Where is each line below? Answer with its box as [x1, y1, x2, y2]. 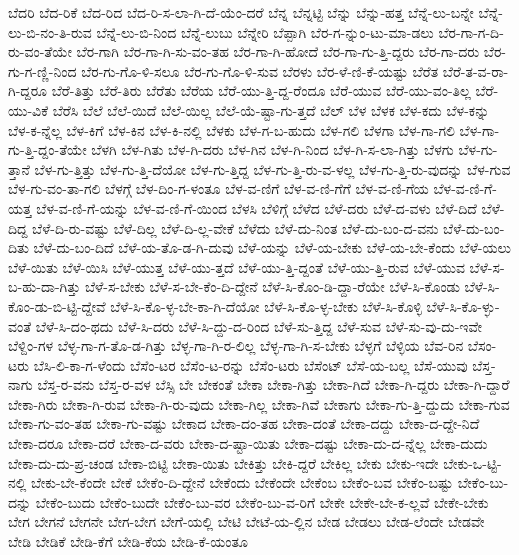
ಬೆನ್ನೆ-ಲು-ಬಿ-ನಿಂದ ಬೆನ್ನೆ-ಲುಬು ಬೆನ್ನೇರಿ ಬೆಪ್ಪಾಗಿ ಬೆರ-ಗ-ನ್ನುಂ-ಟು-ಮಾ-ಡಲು [96, 21, 434, 42]
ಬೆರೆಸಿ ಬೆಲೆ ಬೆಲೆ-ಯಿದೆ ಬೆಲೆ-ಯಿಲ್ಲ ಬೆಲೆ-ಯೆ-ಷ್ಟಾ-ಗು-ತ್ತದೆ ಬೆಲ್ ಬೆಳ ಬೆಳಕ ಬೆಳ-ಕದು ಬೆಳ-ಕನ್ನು [52, 99, 490, 120]
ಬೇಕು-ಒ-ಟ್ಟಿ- [443, 452, 502, 473]
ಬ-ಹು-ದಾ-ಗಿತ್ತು [8, 276, 81, 297]
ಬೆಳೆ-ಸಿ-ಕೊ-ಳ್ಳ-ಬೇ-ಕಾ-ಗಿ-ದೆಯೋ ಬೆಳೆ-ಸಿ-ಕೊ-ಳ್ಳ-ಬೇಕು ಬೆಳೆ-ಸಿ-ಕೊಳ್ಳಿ [110, 295, 422, 316]
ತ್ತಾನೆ [8, 158, 30, 179]
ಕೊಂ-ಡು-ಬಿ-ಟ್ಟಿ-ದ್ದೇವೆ [8, 295, 106, 316]
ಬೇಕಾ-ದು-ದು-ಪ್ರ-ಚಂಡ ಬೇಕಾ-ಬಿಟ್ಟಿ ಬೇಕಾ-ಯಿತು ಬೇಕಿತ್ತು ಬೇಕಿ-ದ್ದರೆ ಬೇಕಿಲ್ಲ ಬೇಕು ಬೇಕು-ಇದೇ [8, 452, 439, 473]
